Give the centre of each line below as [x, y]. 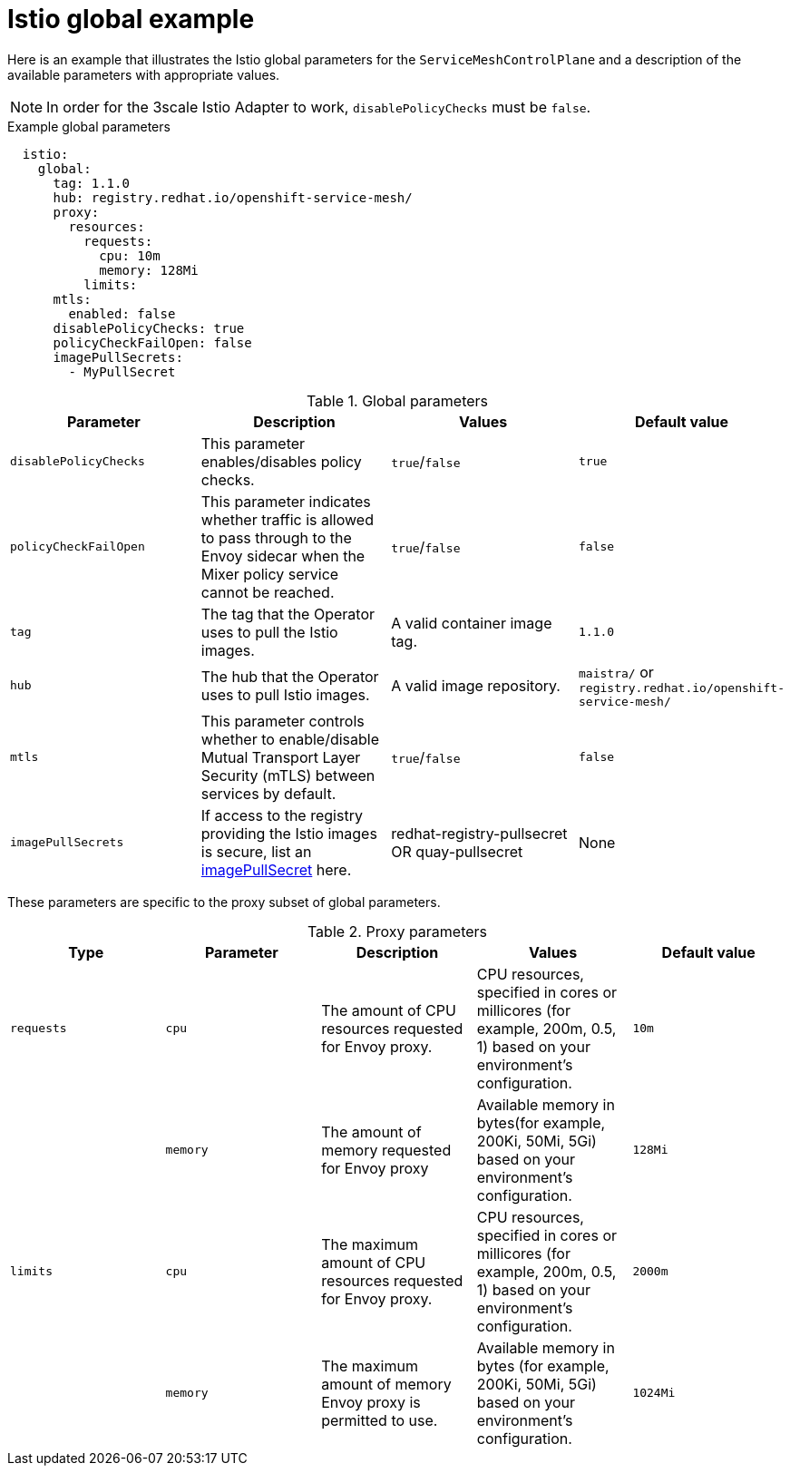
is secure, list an [256, 851]
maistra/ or [616, 672]
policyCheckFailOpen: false [152, 342]
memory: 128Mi [149, 270]
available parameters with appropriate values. [144, 74]
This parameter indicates [286, 501]
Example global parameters [89, 126]
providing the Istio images [289, 833]
